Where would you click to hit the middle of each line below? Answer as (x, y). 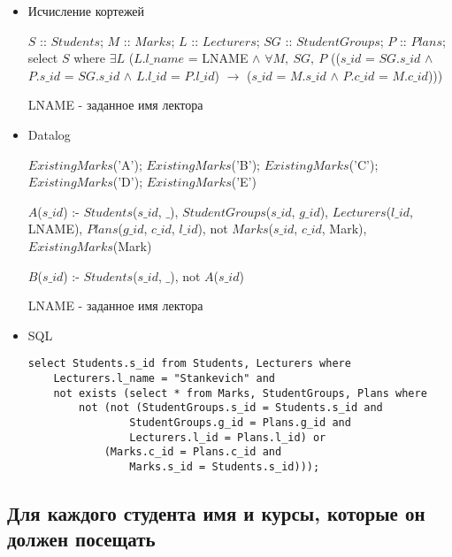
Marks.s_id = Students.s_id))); (225, 466)
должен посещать (81, 539)
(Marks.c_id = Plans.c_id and (193, 452)
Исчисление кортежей (86, 11)
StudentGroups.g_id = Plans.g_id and (240, 422)
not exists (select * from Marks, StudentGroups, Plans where (240, 393)
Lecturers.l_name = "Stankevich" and (164, 378)
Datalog (49, 134)
